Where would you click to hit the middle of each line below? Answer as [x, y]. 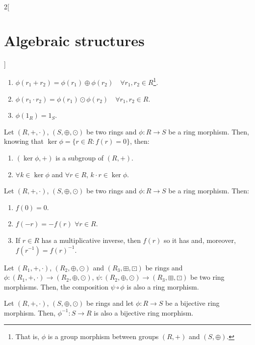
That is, [27, 336]
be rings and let [110, 303]
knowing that [24, 141]
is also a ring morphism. [163, 286]
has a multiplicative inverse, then [91, 240]
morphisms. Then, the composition [56, 286]
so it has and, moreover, [200, 240]
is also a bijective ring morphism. [144, 312]
